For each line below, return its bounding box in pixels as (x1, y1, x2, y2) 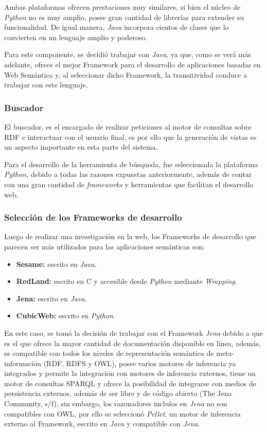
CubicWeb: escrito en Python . (16, 310, 115, 321)
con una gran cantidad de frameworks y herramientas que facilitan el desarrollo (4, 178, 254, 189)
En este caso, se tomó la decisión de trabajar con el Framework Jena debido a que (4, 327, 263, 338)
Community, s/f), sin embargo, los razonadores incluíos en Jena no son (4, 398, 227, 409)
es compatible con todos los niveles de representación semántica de (4, 348, 214, 358)
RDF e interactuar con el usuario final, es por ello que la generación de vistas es (4, 131, 257, 142)
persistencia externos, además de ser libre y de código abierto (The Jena (4, 388, 232, 399)
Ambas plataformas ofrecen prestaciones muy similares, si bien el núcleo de (4, 2, 241, 12)
